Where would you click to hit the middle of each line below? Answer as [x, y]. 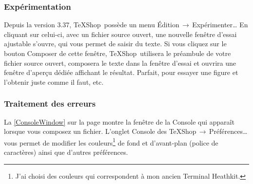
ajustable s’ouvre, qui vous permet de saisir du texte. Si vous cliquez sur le [115, 44]
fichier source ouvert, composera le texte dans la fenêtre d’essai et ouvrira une [120, 63]
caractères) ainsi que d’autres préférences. [66, 152]
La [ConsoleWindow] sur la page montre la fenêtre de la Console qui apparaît [119, 121]
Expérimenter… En [220, 25]
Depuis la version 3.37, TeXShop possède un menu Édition [92, 25]
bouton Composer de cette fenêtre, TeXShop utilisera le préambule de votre [117, 53]
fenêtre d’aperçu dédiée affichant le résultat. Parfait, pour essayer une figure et [121, 72]
